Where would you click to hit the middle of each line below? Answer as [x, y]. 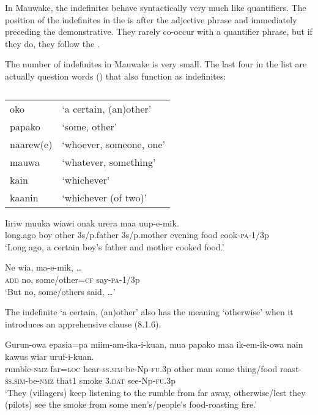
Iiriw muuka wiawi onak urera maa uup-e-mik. [92, 222]
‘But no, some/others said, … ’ [60, 291]
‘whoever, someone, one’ [113, 144]
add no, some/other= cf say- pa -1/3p [72, 279]
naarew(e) [31, 144]
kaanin [24, 197]
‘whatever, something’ [109, 162]
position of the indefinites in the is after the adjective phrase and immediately [151, 19]
